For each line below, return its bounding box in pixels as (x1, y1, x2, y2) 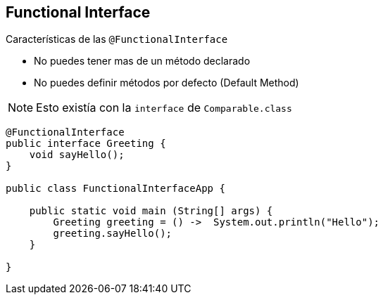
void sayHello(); (29, 149, 125, 161)
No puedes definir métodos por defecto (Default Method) (34, 77, 299, 89)
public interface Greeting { (6, 138, 166, 150)
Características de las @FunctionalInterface (6, 33, 228, 46)
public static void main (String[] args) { (29, 205, 273, 217)
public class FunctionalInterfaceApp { (6, 183, 225, 195)
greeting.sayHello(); (53, 228, 172, 240)
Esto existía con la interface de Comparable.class (36, 100, 292, 115)
